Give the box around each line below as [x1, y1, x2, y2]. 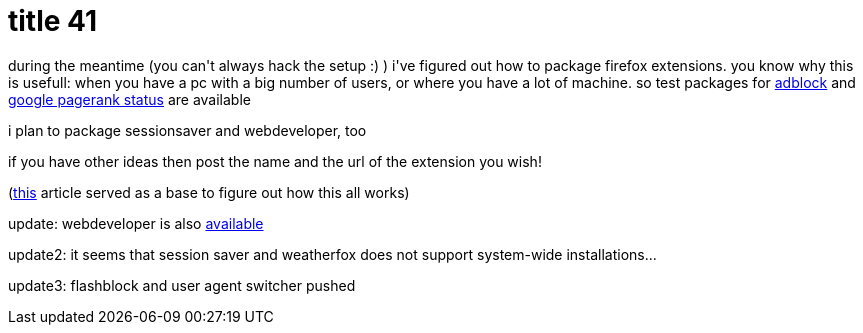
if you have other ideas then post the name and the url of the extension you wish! [8, 152, 542, 170]
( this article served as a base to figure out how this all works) [8, 183, 410, 201]
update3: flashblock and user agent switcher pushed [8, 276, 356, 294]
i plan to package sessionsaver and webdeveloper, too [8, 121, 367, 139]
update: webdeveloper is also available [8, 214, 264, 232]
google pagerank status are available [8, 90, 251, 108]
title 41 [8, 4, 98, 38]
